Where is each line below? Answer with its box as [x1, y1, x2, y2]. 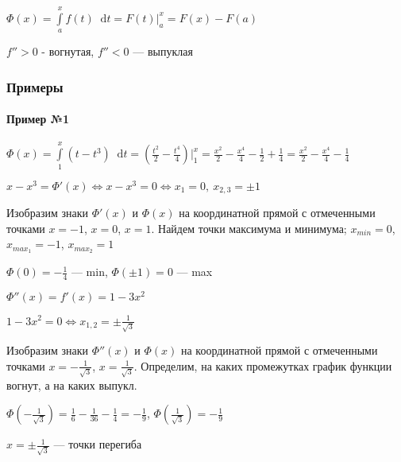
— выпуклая [133, 43, 193, 60]
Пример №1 [6, 111, 70, 127]
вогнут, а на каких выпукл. [6, 376, 137, 393]
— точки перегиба [53, 436, 142, 452]
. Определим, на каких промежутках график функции [133, 357, 392, 374]
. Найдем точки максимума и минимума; [151, 219, 347, 236]
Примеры [6, 76, 64, 96]
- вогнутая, [41, 43, 94, 60]
